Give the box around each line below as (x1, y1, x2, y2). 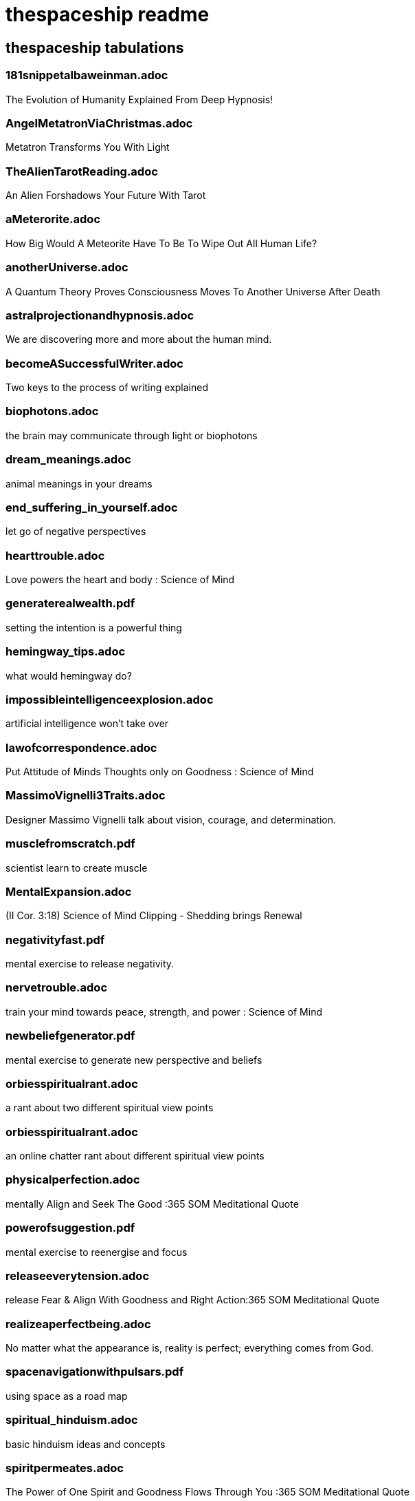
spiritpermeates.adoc (5, 1460, 124, 1475)
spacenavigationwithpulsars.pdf (5, 1365, 184, 1379)
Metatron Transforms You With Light (5, 141, 170, 154)
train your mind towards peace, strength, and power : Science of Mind (5, 1005, 322, 1018)
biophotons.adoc (5, 404, 99, 419)
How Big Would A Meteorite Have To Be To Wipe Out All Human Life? (5, 237, 317, 249)
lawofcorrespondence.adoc (5, 740, 157, 755)
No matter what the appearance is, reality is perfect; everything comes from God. (5, 1342, 374, 1354)
